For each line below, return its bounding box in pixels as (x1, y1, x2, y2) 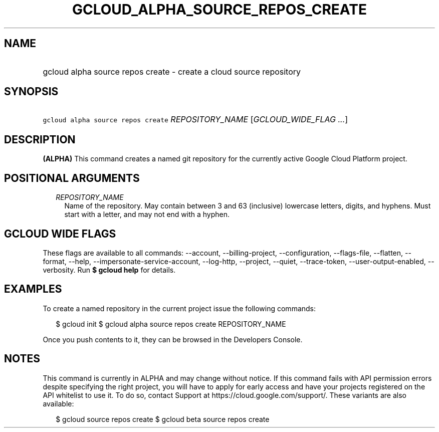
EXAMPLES (4, 283, 62, 296)
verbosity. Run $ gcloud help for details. (43, 265, 176, 274)
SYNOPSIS (4, 85, 59, 98)
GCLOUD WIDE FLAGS (4, 227, 116, 240)
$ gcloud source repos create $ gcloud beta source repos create (56, 414, 270, 423)
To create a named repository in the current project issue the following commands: (43, 304, 316, 313)
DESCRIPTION (4, 133, 76, 146)
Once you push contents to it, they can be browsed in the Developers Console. (43, 335, 303, 344)
